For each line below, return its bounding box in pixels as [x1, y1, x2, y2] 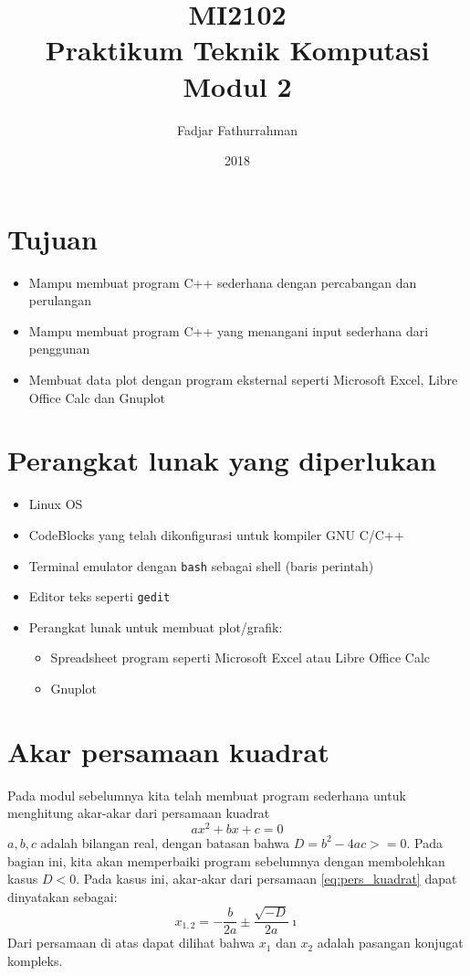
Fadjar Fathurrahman [176, 120, 298, 139]
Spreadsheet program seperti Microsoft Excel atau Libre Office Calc [50, 648, 430, 667]
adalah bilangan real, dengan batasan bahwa [40, 833, 289, 852]
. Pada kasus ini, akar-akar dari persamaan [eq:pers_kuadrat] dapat [76, 869, 457, 888]
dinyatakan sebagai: [7, 886, 118, 906]
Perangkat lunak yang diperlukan [7, 441, 437, 479]
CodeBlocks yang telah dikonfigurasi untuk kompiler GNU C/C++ [28, 525, 404, 544]
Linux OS [28, 494, 83, 514]
